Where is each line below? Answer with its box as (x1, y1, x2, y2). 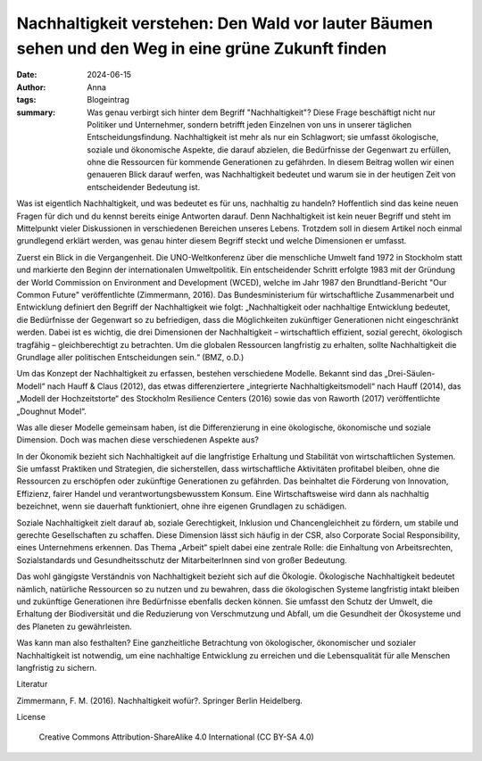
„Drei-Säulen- (384, 368, 436, 379)
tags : (16, 95, 37, 105)
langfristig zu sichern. (16, 662, 97, 673)
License (16, 712, 46, 723)
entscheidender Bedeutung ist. (87, 181, 201, 192)
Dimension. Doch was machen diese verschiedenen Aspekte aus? (16, 434, 259, 445)
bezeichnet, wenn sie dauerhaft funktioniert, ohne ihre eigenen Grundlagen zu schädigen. (16, 500, 347, 512)
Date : (16, 70, 37, 80)
